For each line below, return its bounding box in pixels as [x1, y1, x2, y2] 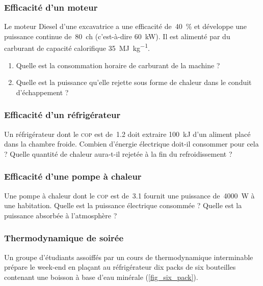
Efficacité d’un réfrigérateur [4, 108, 121, 121]
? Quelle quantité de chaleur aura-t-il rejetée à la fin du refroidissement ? [4, 148, 232, 159]
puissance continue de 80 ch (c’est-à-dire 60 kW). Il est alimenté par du [4, 31, 230, 41]
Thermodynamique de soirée [4, 232, 124, 244]
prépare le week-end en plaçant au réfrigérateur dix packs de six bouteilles [4, 262, 236, 272]
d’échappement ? [16, 87, 69, 97]
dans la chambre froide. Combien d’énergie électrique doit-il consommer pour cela [4, 138, 259, 149]
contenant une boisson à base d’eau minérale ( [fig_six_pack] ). [4, 271, 198, 282]
